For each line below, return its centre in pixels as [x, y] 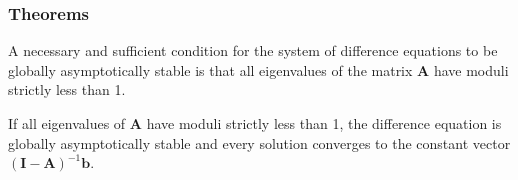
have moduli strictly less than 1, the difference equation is [324, 123]
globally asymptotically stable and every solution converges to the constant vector [259, 142]
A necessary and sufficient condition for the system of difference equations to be [253, 50]
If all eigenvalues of [67, 123]
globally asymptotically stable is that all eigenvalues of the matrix [210, 69]
